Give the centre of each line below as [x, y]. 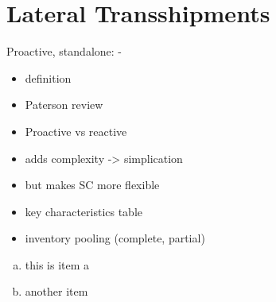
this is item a [57, 264]
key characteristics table [84, 211]
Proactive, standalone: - [64, 51]
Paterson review [64, 105]
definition [48, 77]
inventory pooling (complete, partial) [115, 238]
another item [56, 291]
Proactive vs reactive [76, 131]
